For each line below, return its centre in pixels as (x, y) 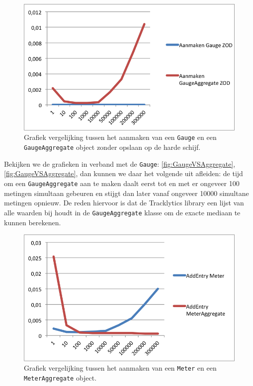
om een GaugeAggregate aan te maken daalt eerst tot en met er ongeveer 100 (122, 183)
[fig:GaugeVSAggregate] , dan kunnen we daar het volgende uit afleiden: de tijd (124, 173)
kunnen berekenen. (33, 222)
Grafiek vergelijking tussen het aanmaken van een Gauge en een (120, 137)
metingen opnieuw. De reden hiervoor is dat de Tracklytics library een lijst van (124, 203)
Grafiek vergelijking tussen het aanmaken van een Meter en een (120, 368)
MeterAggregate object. (60, 377)
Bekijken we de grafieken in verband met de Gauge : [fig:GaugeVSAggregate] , (120, 163)
